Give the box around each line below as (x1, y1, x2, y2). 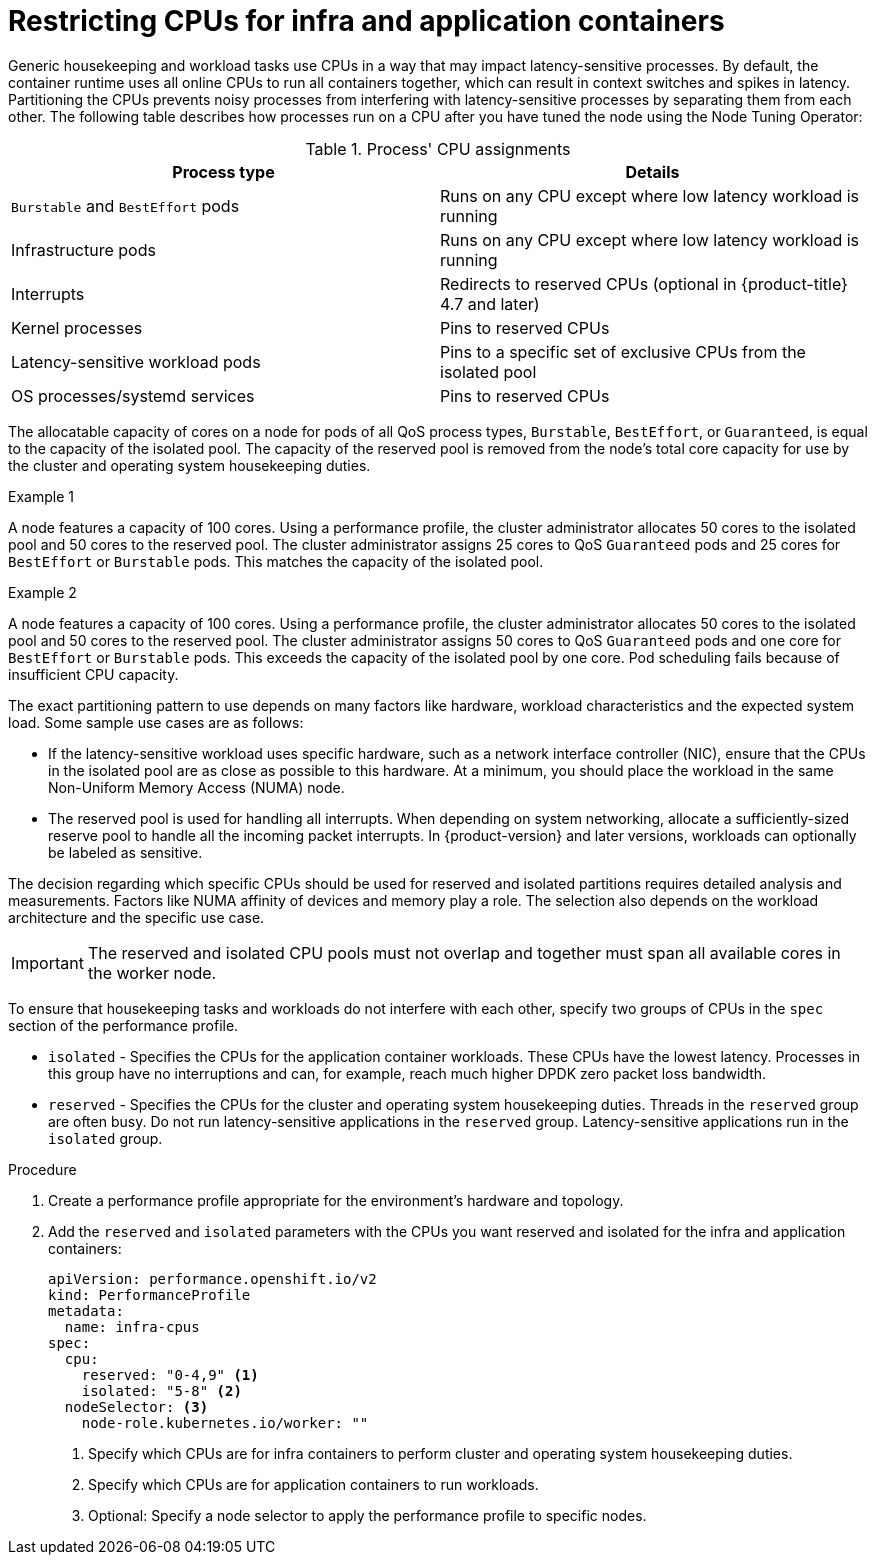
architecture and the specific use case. (8, 908, 265, 926)
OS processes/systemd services (11, 385, 255, 406)
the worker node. (87, 962, 217, 983)
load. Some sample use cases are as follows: (8, 713, 304, 731)
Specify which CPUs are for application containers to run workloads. (88, 1475, 539, 1493)
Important (11, 952, 84, 973)
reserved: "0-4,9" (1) (81, 1366, 259, 1383)
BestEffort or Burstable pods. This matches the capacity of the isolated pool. (8, 552, 544, 570)
